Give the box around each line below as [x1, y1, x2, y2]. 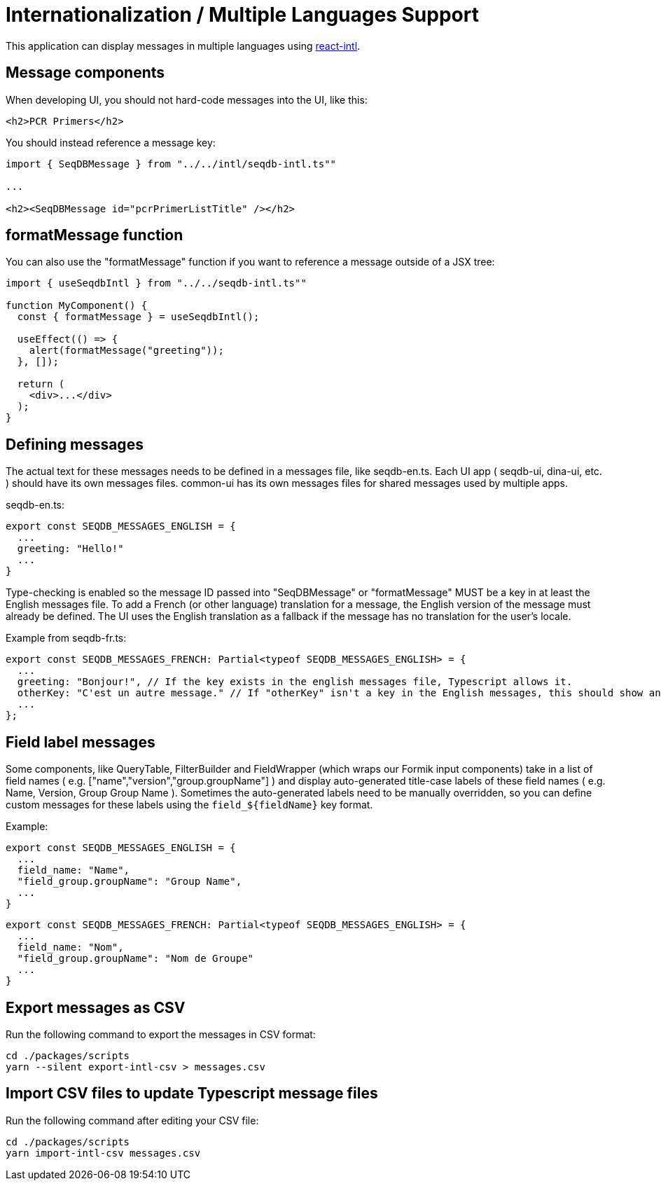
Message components [6, 64, 165, 82]
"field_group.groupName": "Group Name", [17, 876, 242, 888]
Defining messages [6, 435, 144, 453]
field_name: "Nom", [17, 942, 124, 953]
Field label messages [6, 733, 155, 751]
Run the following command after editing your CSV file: [6, 1114, 259, 1126]
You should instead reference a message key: [6, 136, 216, 149]
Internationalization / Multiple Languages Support [6, 3, 479, 27]
